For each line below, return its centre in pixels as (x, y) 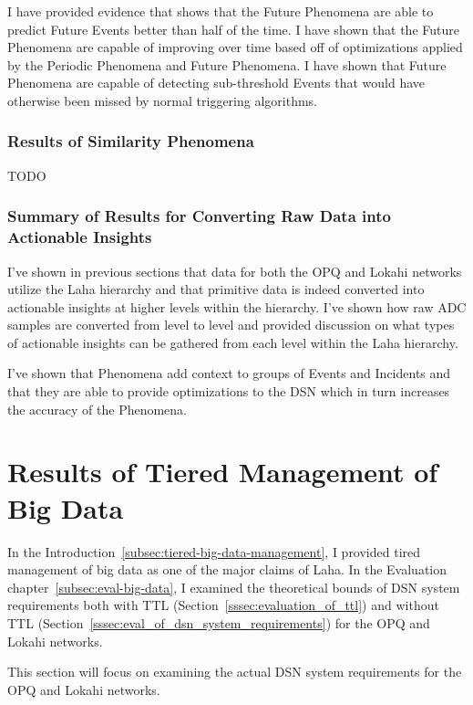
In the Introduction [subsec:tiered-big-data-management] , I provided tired (214, 551)
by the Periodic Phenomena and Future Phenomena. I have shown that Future (227, 64)
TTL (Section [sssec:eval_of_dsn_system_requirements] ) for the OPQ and (219, 622)
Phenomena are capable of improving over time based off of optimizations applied (235, 47)
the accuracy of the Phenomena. (98, 409)
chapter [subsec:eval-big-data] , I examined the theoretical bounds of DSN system (234, 587)
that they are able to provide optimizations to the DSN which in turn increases (229, 391)
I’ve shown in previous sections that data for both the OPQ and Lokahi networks (235, 271)
